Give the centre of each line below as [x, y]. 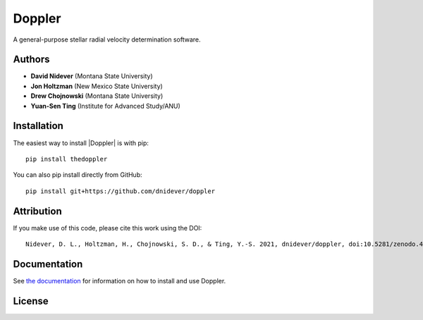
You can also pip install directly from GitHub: [78, 175]
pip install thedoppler [67, 159]
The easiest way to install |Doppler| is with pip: [81, 143]
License [31, 301]
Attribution [38, 211]
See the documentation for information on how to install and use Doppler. [119, 281]
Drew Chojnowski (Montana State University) [97, 96]
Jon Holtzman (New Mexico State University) [97, 86]
